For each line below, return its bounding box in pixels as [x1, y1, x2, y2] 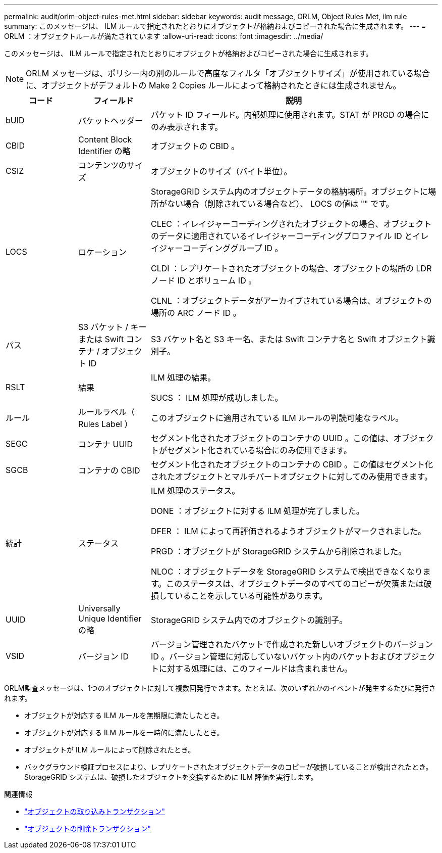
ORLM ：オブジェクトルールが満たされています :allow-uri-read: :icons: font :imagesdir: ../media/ [4, 32, 323, 40]
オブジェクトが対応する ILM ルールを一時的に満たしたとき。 [24, 728, 224, 737]
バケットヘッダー [78, 116, 143, 126]
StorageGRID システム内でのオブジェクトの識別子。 [150, 615, 348, 625]
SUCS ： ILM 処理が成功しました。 [150, 393, 283, 403]
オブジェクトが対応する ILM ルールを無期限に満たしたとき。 [24, 711, 224, 720]
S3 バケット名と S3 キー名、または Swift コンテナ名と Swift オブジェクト [150, 334, 427, 344]
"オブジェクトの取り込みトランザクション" [24, 807, 165, 816]
